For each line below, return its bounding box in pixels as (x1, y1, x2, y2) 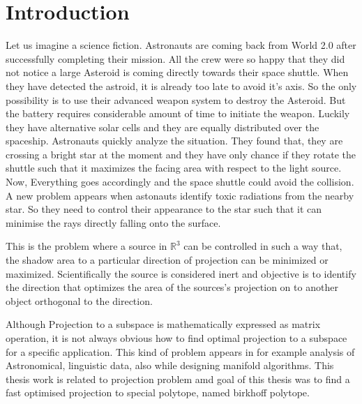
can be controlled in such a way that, (183, 239, 342, 253)
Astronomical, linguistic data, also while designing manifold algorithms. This (6, 358, 334, 373)
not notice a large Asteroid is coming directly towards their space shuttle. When (6, 65, 349, 80)
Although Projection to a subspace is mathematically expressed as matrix (6, 317, 321, 331)
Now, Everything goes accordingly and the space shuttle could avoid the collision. (6, 174, 354, 189)
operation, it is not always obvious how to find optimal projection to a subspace (6, 331, 347, 345)
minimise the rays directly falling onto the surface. (6, 215, 221, 230)
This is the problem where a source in (6, 239, 167, 253)
